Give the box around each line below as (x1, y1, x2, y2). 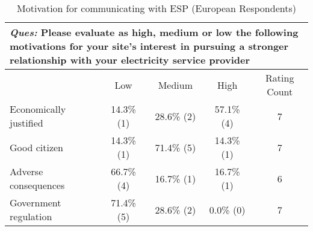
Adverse (10, 164, 43, 178)
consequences (10, 178, 65, 192)
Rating (265, 71, 294, 85)
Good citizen (10, 140, 64, 154)
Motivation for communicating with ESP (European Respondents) (17, 1, 296, 15)
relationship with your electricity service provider (10, 53, 250, 67)
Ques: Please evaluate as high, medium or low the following (10, 25, 299, 39)
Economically (10, 102, 66, 116)
